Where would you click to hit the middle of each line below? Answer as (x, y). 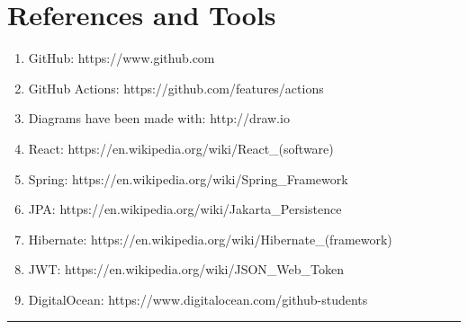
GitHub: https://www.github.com (121, 58)
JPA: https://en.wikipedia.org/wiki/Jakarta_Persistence (185, 209)
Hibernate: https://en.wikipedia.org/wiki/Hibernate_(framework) (210, 239)
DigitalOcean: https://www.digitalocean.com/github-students (198, 299)
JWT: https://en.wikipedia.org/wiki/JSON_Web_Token (186, 269)
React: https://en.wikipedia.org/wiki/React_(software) (181, 148)
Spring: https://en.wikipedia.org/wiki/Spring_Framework (188, 178)
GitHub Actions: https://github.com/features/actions (176, 88)
